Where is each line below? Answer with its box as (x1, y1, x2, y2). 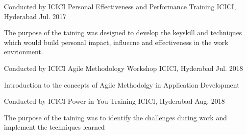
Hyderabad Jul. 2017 (4, 11, 67, 21)
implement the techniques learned (4, 122, 105, 132)
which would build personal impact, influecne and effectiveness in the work (4, 37, 228, 47)
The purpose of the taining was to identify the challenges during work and (4, 112, 227, 122)
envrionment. (4, 46, 43, 57)
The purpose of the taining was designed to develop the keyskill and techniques (4, 27, 242, 38)
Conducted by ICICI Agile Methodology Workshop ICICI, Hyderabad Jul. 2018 (4, 63, 243, 73)
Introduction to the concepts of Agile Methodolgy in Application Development (4, 79, 240, 90)
